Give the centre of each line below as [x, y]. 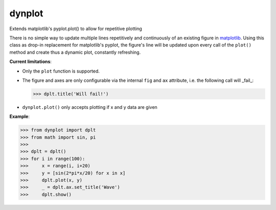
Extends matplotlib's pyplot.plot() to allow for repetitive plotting [76, 29]
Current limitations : [31, 62]
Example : [20, 116]
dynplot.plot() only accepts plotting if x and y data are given [90, 107]
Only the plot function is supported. [61, 71]
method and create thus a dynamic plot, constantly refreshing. [75, 52]
